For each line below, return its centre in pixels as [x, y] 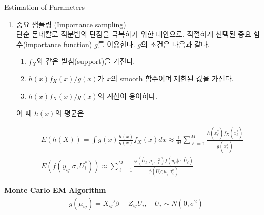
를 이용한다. [116, 44]
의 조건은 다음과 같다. [175, 44]
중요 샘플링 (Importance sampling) [71, 24]
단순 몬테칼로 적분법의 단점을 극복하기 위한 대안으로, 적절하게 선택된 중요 [134, 34]
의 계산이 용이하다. [127, 95]
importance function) [59, 44]
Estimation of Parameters [44, 7]
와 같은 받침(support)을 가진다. [86, 61]
